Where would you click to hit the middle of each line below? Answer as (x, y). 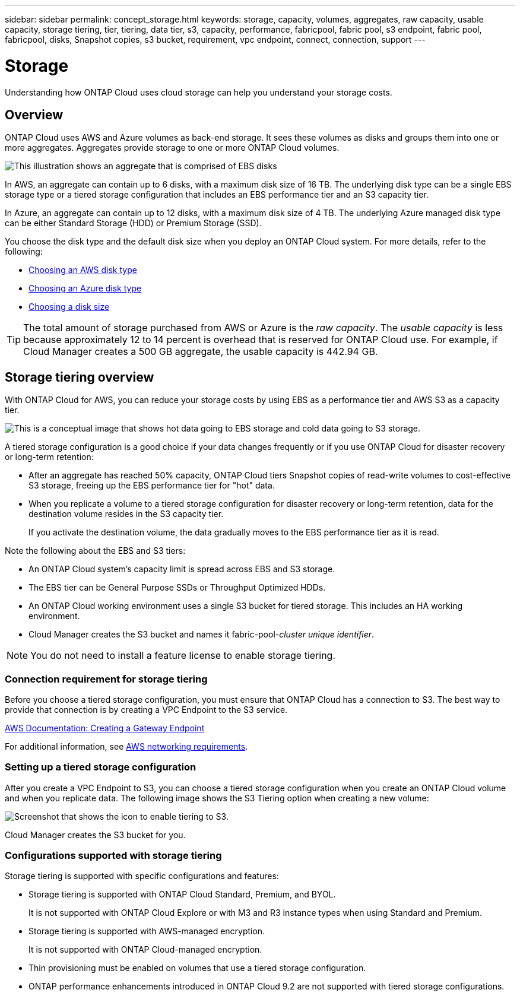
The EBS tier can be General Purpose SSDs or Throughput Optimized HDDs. (177, 588)
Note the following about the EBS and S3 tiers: (95, 551)
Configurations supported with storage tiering (113, 856)
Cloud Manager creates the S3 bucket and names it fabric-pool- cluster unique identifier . (202, 635)
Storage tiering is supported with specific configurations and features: (142, 876)
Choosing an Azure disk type (85, 288)
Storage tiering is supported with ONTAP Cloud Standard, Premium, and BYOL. (182, 895)
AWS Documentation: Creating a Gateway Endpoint (105, 728)
